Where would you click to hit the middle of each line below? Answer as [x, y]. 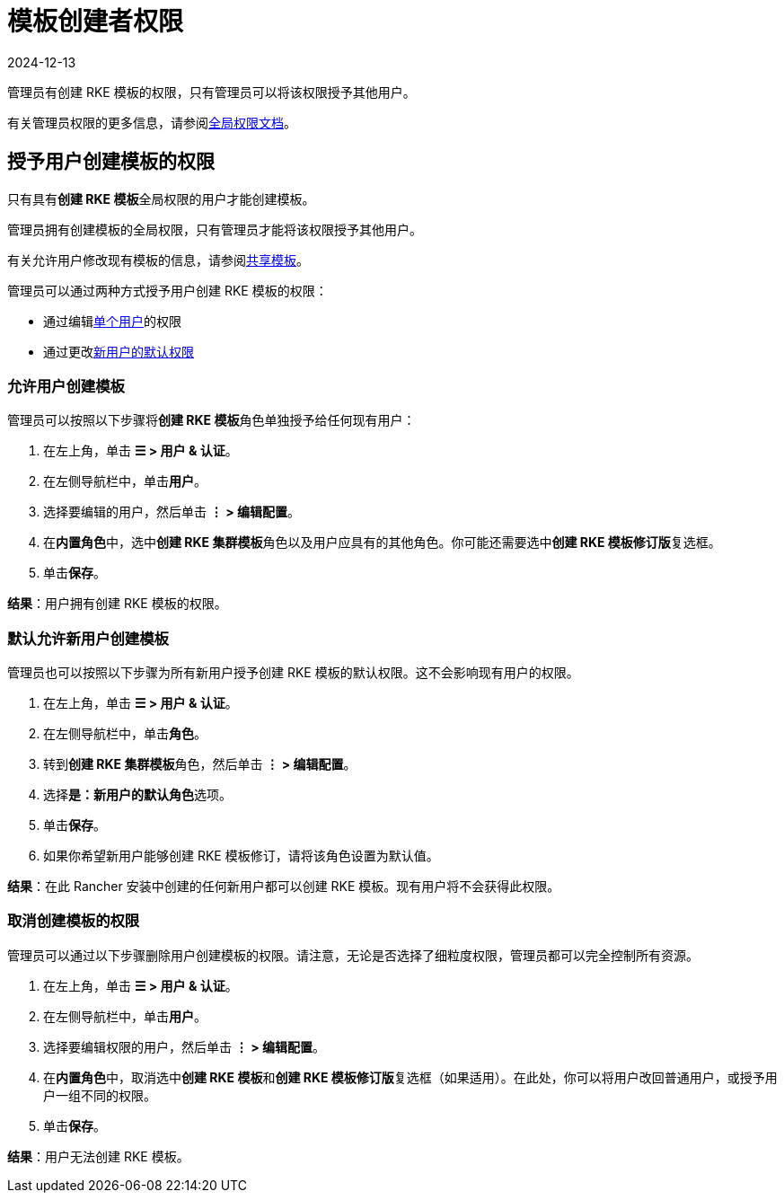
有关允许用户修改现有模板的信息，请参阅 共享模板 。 [158, 260]
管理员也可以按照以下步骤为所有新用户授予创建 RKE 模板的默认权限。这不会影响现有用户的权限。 [293, 673]
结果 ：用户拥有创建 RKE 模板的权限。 [117, 604]
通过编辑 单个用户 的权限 [112, 321]
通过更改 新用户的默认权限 [119, 351]
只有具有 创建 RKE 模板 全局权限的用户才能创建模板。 [161, 199]
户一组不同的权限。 [100, 1095]
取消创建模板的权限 [74, 921]
